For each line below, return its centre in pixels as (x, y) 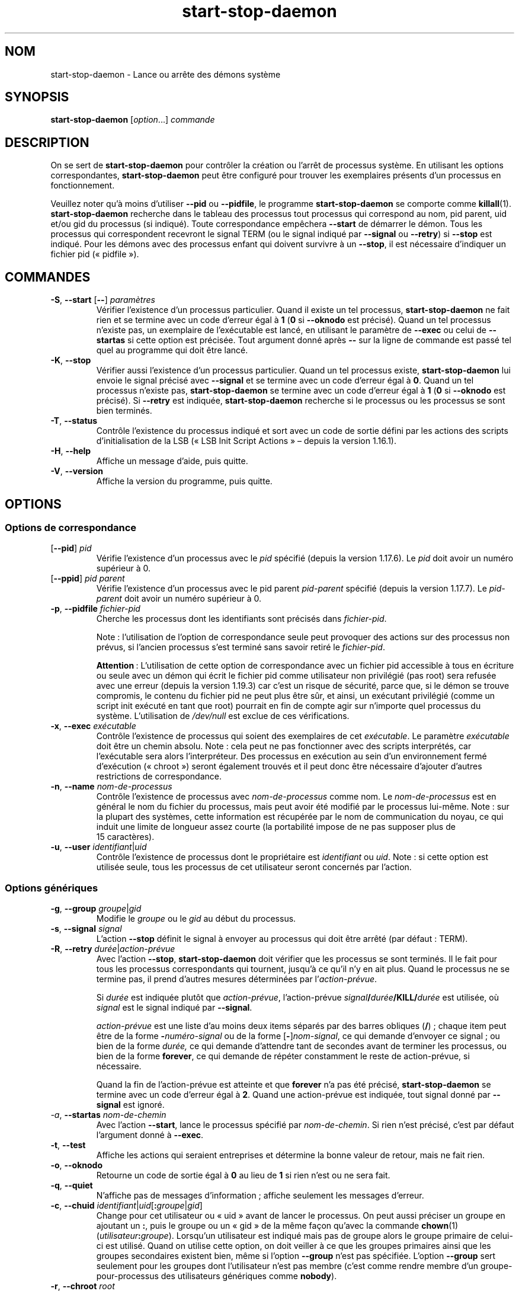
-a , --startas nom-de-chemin (108, 1115)
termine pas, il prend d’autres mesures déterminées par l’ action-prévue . (237, 979)
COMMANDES (48, 277)
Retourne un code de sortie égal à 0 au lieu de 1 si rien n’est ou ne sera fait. (243, 1175)
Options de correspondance (71, 527)
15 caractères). (125, 837)
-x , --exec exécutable (93, 726)
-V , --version (77, 471)
